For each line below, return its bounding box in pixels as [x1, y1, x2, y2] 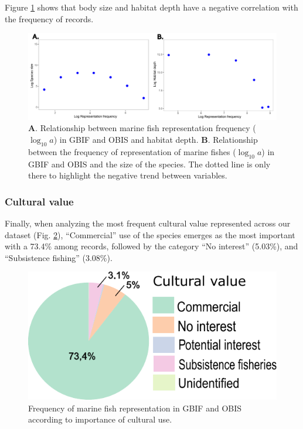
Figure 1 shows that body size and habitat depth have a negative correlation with [5, 1, 298, 13]
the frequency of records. [5, 12, 94, 25]
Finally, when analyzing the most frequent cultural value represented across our [5, 217, 291, 229]
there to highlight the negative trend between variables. [28, 169, 227, 181]
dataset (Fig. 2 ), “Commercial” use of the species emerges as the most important [5, 228, 295, 241]
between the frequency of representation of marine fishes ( [28, 145, 236, 157]
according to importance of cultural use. [28, 413, 172, 425]
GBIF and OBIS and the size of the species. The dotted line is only [28, 157, 271, 170]
